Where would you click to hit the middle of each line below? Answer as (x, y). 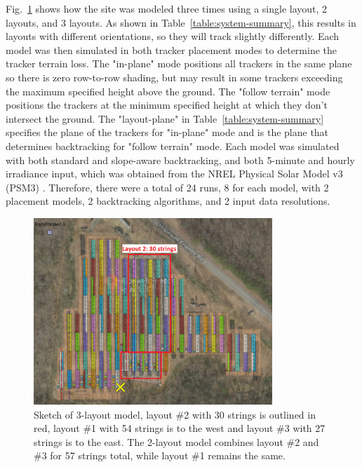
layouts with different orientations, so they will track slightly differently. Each (173, 36)
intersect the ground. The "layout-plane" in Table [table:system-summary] (165, 118)
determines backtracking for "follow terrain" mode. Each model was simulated (173, 145)
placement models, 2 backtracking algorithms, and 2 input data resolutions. (168, 201)
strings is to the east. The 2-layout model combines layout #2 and (176, 441)
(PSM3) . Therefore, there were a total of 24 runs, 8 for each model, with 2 (167, 187)
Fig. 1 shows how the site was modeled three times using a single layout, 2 (167, 8)
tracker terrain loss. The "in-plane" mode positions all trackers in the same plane (179, 63)
